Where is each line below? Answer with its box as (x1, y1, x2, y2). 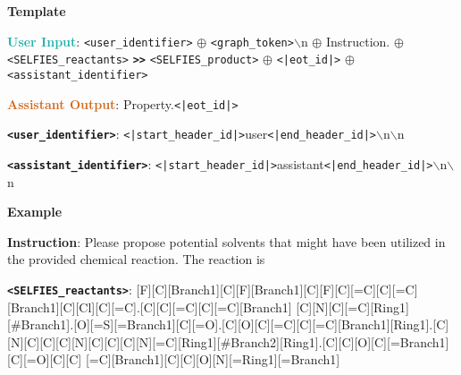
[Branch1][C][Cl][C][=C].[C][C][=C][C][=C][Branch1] (7, 297, 292, 316)
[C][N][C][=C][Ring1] (296, 297, 409, 316)
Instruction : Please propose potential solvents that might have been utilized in (7, 232, 446, 251)
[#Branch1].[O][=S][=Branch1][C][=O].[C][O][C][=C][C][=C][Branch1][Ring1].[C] (7, 315, 449, 334)
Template (7, 2, 66, 20)
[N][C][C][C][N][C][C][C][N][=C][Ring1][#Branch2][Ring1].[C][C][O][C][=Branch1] (7, 332, 449, 351)
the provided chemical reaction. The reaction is (7, 250, 265, 268)
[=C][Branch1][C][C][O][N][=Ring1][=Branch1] (85, 350, 340, 369)
